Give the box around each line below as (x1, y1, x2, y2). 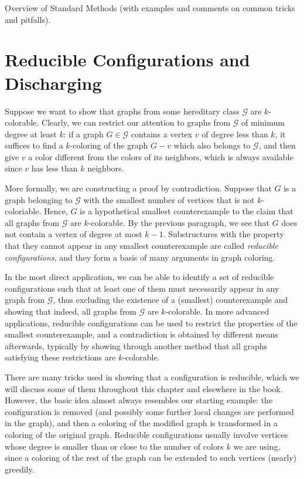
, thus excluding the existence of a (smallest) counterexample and (53, 294, 288, 306)
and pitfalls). (5, 13, 51, 25)
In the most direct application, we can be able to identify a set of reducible (5, 271, 274, 283)
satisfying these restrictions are (5, 351, 116, 363)
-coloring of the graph (70, 139, 148, 151)
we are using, (233, 440, 281, 452)
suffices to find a (5, 139, 63, 151)
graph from (5, 294, 45, 306)
